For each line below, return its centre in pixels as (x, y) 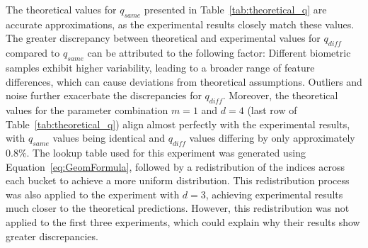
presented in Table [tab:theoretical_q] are (235, 9)
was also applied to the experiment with (93, 194)
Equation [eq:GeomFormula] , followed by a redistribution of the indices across (175, 166)
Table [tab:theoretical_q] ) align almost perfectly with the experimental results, (178, 124)
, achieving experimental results (274, 194)
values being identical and (109, 138)
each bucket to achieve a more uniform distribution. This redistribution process (178, 180)
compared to (33, 53)
